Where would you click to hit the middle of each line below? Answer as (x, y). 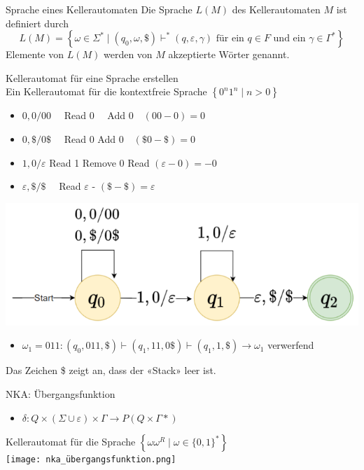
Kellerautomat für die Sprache (71, 442)
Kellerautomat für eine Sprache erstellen (92, 77)
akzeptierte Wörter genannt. (229, 54)
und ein (289, 39)
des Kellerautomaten (276, 9)
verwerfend (291, 345)
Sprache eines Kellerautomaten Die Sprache (99, 9)
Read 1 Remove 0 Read (99, 162)
